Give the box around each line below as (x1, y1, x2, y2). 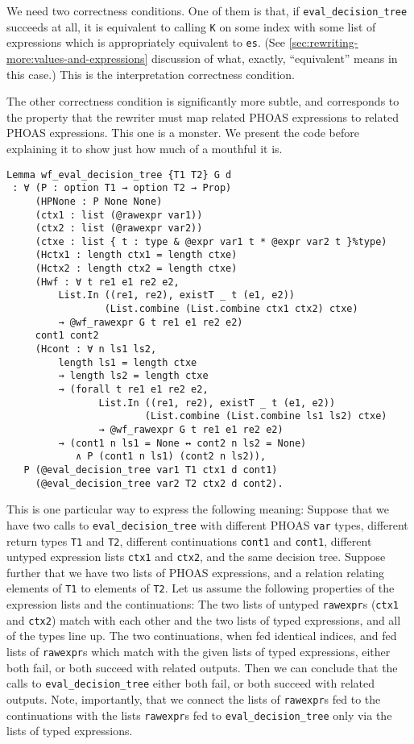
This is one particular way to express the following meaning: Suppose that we (6, 501, 389, 517)
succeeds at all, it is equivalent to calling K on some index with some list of (6, 18, 376, 35)
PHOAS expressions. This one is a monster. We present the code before (6, 124, 359, 141)
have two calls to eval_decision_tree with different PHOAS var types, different (6, 516, 408, 533)
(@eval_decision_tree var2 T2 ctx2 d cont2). (35, 477, 284, 489)
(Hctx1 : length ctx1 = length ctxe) (35, 249, 238, 261)
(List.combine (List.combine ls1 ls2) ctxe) (144, 410, 387, 422)
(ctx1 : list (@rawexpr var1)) (35, 209, 203, 221)
